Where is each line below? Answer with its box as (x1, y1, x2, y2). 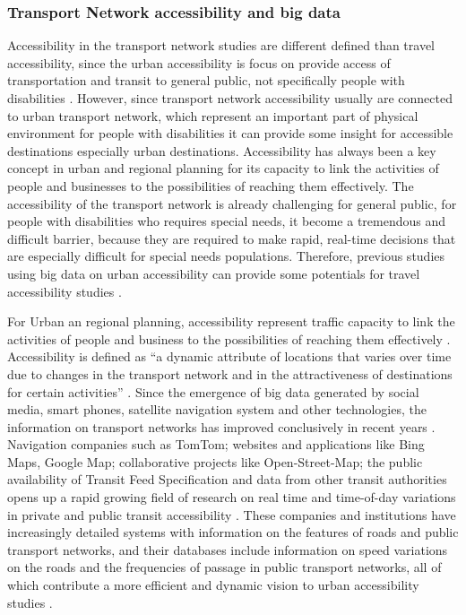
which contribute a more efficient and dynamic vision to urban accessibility (7, 576, 419, 594)
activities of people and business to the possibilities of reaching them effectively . (7, 329, 451, 348)
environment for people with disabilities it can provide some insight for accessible (7, 124, 453, 143)
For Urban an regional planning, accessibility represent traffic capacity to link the (7, 312, 455, 331)
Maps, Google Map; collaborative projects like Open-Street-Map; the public (7, 452, 423, 471)
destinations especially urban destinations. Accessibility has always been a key (7, 141, 436, 160)
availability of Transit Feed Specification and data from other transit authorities (7, 470, 447, 489)
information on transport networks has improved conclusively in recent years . (7, 417, 436, 436)
